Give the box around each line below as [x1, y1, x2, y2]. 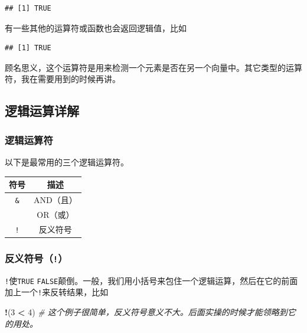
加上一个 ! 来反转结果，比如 [5, 286, 109, 298]
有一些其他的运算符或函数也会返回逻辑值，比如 [5, 21, 187, 34]
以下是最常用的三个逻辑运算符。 [5, 155, 129, 168]
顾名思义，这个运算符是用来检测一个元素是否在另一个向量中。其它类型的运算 [5, 61, 302, 73]
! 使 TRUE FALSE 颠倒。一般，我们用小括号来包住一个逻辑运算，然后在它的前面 [5, 274, 298, 286]
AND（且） [34, 193, 77, 205]
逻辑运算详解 [5, 102, 79, 120]
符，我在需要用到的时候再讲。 [5, 73, 120, 85]
